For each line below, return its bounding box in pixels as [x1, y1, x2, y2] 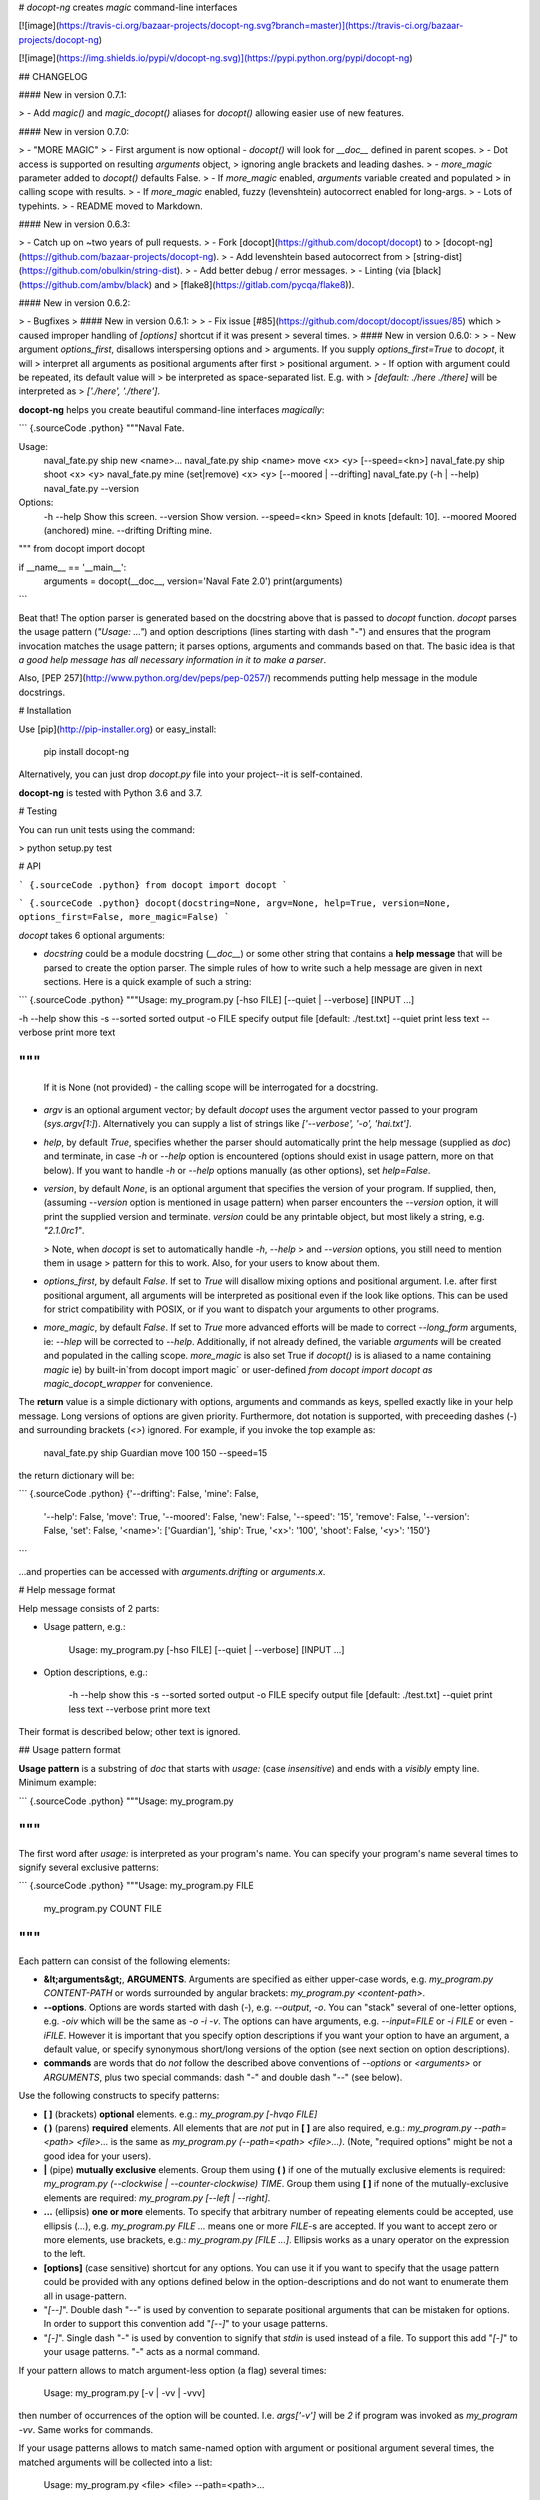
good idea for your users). [43, 2150, 152, 2162]
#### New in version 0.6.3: [18, 218, 130, 230]
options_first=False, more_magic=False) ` [18, 911, 230, 923]
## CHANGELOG [18, 70, 89, 82]
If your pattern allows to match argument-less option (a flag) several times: [18, 2364, 327, 2376]
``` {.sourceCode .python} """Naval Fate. [18, 422, 185, 434]
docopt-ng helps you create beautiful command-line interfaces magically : [18, 403, 325, 415]
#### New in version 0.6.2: [18, 297, 131, 309]
